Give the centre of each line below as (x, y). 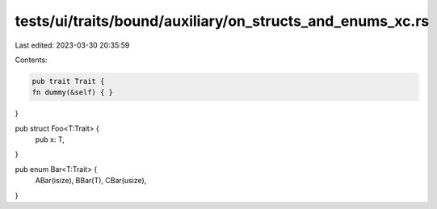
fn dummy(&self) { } (72, 92)
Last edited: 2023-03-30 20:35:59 (72, 45)
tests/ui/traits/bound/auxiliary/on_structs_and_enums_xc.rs (222, 21)
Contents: (31, 60)
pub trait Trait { (68, 81)
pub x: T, (50, 140)
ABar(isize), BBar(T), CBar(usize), (91, 181)
